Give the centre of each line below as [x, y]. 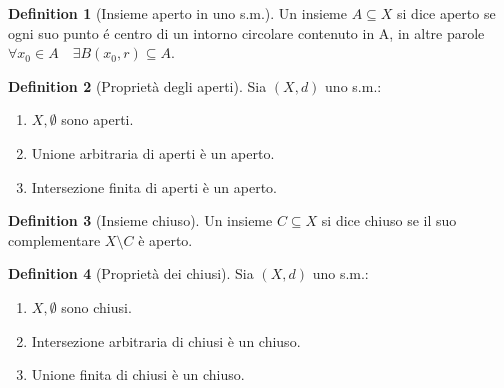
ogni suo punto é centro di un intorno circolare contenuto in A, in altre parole [246, 32]
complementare [54, 239]
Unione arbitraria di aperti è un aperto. [153, 152]
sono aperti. [97, 119]
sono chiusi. [96, 306]
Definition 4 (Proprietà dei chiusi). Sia [131, 273]
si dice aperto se [446, 13]
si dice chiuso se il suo [389, 220]
